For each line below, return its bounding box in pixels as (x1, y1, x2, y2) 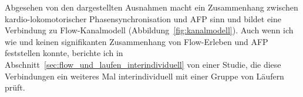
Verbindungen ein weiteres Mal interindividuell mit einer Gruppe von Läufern (5, 70, 284, 82)
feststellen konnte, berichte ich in (5, 47, 123, 59)
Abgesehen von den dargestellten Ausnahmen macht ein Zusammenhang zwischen (5, 1, 298, 13)
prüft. (5, 81, 25, 93)
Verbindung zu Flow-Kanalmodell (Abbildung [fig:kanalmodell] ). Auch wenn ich (5, 24, 294, 36)
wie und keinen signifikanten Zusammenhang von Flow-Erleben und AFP (5, 35, 268, 47)
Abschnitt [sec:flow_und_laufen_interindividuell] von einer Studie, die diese (5, 58, 281, 70)
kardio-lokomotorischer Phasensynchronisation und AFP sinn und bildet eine (5, 12, 281, 25)
